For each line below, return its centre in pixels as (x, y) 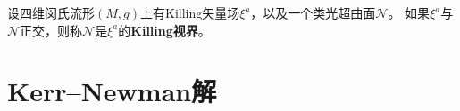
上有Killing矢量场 (190, 12)
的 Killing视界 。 (164, 30)
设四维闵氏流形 (51, 12)
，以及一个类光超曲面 (313, 12)
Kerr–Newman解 (112, 91)
